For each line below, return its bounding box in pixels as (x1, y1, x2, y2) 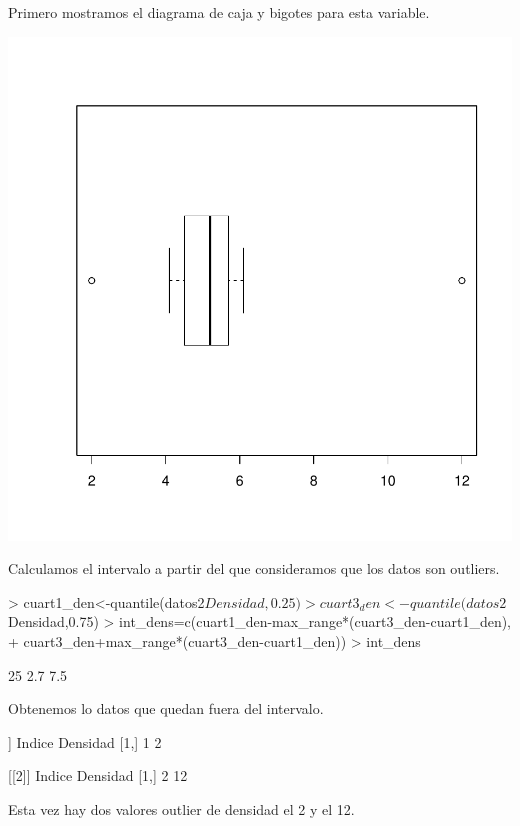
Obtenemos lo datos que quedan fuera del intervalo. (8, 698, 324, 719)
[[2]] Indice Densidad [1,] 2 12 (8, 765, 188, 786)
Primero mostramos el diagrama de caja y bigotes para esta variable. (8, 2, 430, 22)
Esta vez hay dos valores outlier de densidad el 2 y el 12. (8, 798, 355, 819)
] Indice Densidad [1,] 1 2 (8, 731, 162, 752)
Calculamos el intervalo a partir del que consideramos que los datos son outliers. (8, 558, 500, 579)
